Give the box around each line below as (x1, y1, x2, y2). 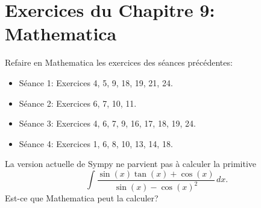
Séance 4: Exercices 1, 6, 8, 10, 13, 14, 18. (19, 137, 173, 150)
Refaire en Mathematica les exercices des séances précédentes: (5, 56, 233, 69)
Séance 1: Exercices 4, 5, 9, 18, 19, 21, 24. (19, 76, 173, 89)
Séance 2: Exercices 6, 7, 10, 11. (19, 96, 137, 109)
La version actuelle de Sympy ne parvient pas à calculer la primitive (5, 157, 256, 170)
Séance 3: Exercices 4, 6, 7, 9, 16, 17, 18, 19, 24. (19, 117, 196, 130)
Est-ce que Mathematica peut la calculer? (5, 192, 159, 204)
